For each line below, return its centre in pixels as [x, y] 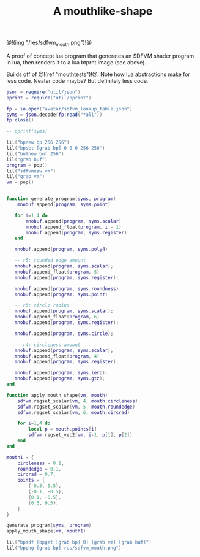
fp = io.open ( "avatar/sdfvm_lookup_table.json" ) [69, 109]
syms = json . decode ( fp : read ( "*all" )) [54, 115]
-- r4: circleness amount [47, 345]
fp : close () [20, 120]
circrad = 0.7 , [37, 474]
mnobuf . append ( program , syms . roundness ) [67, 289]
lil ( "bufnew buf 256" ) [35, 154]
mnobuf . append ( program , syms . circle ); [64, 333]
